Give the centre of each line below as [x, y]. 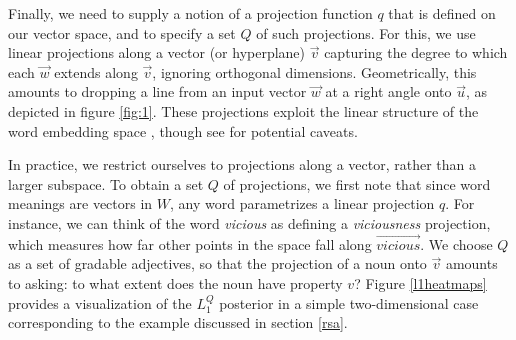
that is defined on [442, 13]
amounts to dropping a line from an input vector [157, 91]
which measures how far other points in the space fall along [190, 243]
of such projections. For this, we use [366, 32]
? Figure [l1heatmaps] [420, 282]
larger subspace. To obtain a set [106, 183]
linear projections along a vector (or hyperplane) [157, 52]
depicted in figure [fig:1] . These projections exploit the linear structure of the [243, 110]
